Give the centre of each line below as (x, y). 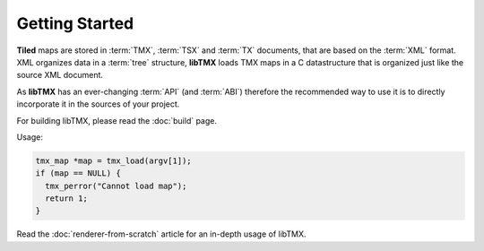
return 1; (67, 199)
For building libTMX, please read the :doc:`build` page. (117, 120)
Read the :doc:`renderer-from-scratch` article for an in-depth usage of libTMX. (161, 234)
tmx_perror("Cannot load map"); (116, 186)
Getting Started (75, 23)
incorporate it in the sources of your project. (98, 104)
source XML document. (60, 75)
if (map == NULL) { (78, 173)
